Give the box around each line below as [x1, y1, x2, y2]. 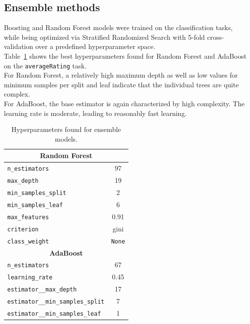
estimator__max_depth [7, 286, 77, 293]
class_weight [7, 238, 49, 245]
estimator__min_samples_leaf [7, 310, 101, 318]
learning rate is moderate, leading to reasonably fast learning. [4, 108, 187, 118]
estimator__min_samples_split [7, 298, 105, 306]
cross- [207, 32, 224, 42]
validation [4, 41, 33, 51]
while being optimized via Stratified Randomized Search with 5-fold [4, 32, 205, 42]
